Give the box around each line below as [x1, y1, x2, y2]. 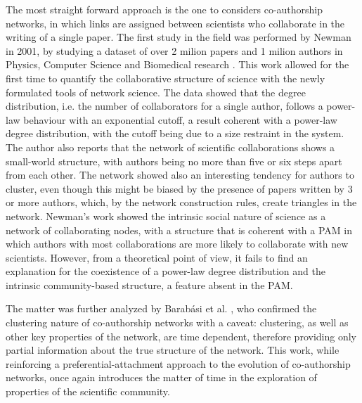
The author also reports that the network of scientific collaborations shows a [6, 139, 335, 154]
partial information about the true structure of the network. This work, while [6, 343, 340, 357]
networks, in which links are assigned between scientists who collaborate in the [6, 15, 345, 30]
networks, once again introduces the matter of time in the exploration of [6, 370, 317, 385]
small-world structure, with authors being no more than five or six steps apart [6, 153, 342, 168]
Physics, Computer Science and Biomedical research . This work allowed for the [6, 57, 349, 72]
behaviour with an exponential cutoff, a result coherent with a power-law [23, 112, 337, 127]
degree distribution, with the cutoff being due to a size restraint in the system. [6, 126, 344, 141]
